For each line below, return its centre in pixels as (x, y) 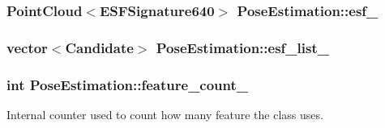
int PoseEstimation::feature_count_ (128, 84)
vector (27, 47)
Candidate (99, 47)
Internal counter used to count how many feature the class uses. (165, 114)
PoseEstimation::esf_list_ (242, 47)
